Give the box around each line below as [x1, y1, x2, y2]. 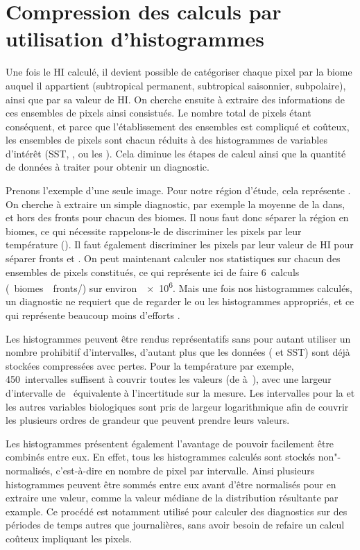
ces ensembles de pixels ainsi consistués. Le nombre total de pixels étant [6, 105, 311, 120]
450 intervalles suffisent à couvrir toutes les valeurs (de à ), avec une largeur [6, 372, 332, 386]
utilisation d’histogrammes [6, 24, 264, 53]
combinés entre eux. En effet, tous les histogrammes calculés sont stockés [6, 449, 316, 464]
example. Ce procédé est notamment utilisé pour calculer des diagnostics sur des [6, 504, 348, 518]
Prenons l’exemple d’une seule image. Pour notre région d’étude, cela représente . [6, 183, 351, 198]
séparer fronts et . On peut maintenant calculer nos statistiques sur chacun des [6, 251, 341, 266]
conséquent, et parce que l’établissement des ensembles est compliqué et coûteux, [6, 119, 350, 133]
